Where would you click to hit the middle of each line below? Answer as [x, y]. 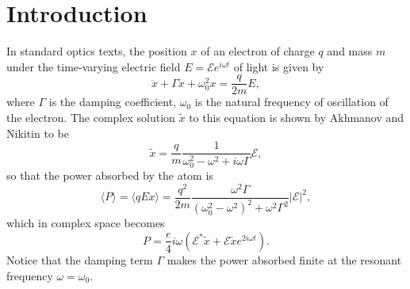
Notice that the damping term [80, 259]
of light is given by [279, 66]
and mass [350, 51]
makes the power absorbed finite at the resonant [284, 259]
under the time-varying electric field [94, 66]
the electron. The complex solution [91, 117]
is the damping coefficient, [113, 102]
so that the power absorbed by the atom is [110, 175]
